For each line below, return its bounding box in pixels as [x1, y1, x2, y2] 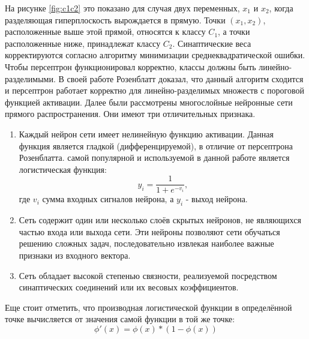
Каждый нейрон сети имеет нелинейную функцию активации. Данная [19, 127, 274, 140]
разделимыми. [5, 72, 56, 85]
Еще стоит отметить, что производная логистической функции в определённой [5, 301, 292, 313]
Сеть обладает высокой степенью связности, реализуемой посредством [19, 269, 277, 281]
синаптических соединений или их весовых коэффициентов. [19, 281, 239, 293]
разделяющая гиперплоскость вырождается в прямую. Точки [5, 13, 226, 26]
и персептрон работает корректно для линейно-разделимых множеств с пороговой [5, 84, 304, 97]
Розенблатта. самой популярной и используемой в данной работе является [19, 151, 290, 164]
